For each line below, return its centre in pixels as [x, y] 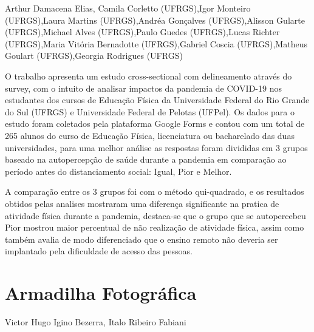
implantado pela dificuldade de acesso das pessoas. [99, 251]
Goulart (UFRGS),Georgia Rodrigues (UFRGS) [94, 56]
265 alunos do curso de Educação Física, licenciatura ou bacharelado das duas [150, 135]
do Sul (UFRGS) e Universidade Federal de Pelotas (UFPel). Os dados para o [150, 111]
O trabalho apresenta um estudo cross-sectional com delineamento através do [148, 76]
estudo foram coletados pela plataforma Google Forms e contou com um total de [155, 124]
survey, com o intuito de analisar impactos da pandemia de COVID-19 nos [143, 88]
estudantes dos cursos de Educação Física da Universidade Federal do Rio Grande [157, 100]
